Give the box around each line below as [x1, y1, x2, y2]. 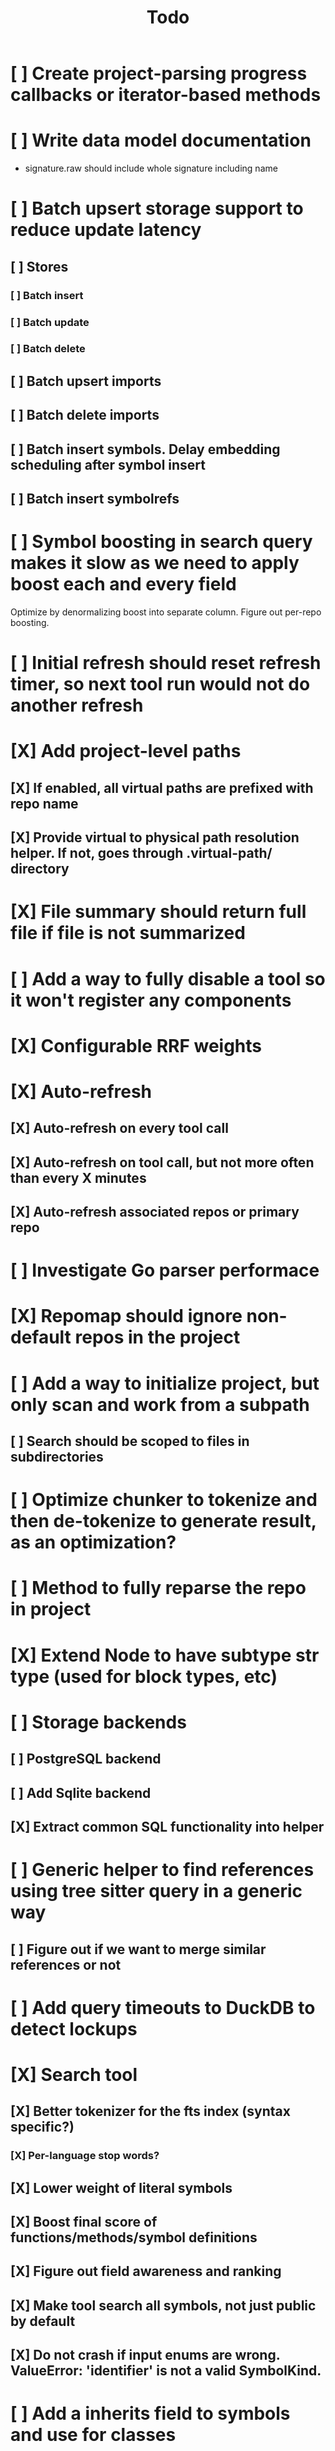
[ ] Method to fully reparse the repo [10, 1577, 307, 1600]
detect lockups [10, 2017, 138, 2040]
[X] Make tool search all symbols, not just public [10, 2297, 317, 2314]
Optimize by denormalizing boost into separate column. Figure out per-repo [10, 606, 322, 618]
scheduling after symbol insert [10, 456, 206, 473]
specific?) [10, 2119, 75, 2136]
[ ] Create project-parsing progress [10, 62, 308, 85]
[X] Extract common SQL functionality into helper [10, 1818, 325, 1835]
